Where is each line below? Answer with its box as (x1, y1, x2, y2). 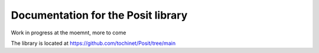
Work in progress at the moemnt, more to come (11, 29, 126, 36)
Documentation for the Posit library (11, 9, 188, 22)
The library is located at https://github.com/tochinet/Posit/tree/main (11, 40, 176, 47)
